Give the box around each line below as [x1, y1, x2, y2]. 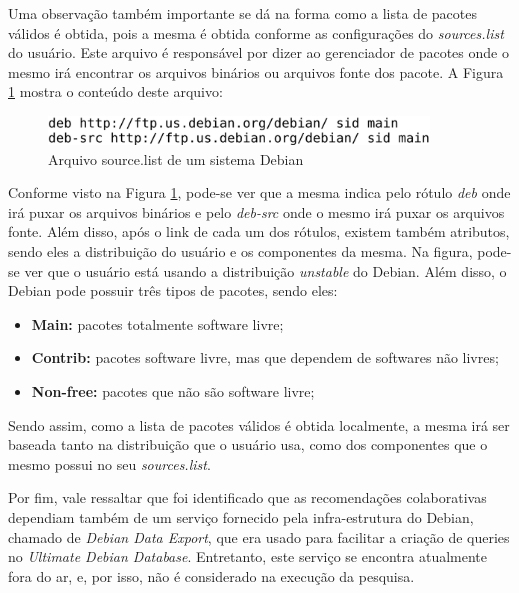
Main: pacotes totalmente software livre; [31, 313, 284, 334]
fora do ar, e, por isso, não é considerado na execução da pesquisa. [8, 565, 415, 586]
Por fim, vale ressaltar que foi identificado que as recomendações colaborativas [8, 487, 487, 508]
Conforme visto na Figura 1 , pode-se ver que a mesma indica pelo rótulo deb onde [8, 182, 511, 203]
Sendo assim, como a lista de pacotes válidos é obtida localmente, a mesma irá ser [8, 414, 510, 435]
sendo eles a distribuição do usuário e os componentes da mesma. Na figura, [8, 241, 473, 261]
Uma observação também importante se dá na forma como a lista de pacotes [8, 3, 477, 23]
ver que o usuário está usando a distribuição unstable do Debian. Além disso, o [24, 260, 507, 281]
